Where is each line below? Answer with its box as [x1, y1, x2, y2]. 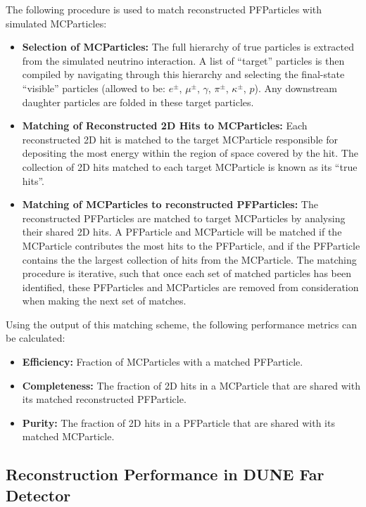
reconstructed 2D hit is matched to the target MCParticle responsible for [22, 131, 338, 146]
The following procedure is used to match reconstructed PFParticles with [6, 2, 322, 16]
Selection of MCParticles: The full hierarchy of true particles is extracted [22, 39, 355, 54]
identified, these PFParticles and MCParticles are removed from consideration [22, 279, 359, 294]
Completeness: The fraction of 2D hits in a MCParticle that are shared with [22, 378, 360, 392]
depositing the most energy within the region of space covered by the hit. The [22, 146, 358, 160]
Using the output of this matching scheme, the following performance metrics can [6, 316, 357, 331]
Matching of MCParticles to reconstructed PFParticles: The [22, 197, 318, 212]
